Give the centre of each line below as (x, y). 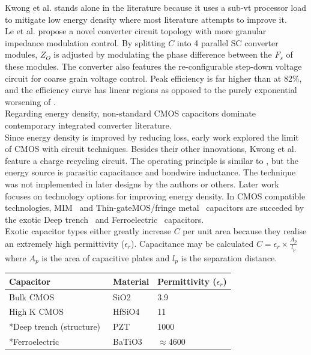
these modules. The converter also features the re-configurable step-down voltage (153, 66)
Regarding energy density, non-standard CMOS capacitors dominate (130, 113)
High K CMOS (37, 311)
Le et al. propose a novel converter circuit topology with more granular (136, 31)
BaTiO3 (128, 341)
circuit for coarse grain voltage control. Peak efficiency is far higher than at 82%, (153, 78)
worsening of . (30, 101)
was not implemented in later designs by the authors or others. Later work (142, 184)
